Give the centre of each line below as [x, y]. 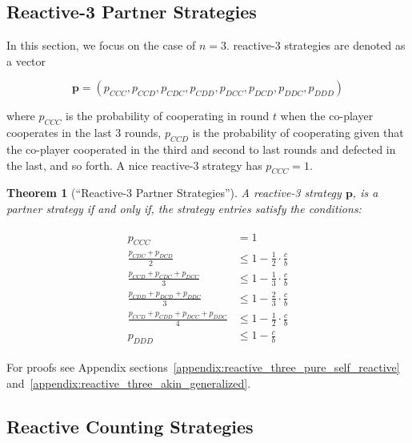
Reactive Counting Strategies [130, 426]
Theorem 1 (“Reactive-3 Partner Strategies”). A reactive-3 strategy [174, 193]
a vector [26, 60]
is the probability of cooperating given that [298, 133]
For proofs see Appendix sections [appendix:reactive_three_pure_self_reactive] [203, 367]
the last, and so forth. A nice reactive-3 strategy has [134, 165]
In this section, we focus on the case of [101, 45]
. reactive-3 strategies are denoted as [316, 45]
